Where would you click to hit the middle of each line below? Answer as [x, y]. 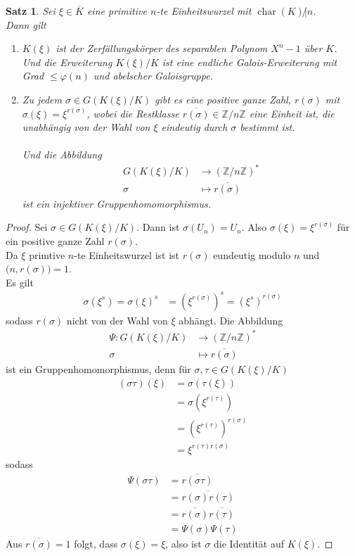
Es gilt [20, 282]
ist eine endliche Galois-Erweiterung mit [250, 62]
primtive [47, 254]
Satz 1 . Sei [31, 11]
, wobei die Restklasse [133, 113]
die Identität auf [249, 544]
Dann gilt [26, 24]
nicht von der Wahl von [117, 320]
